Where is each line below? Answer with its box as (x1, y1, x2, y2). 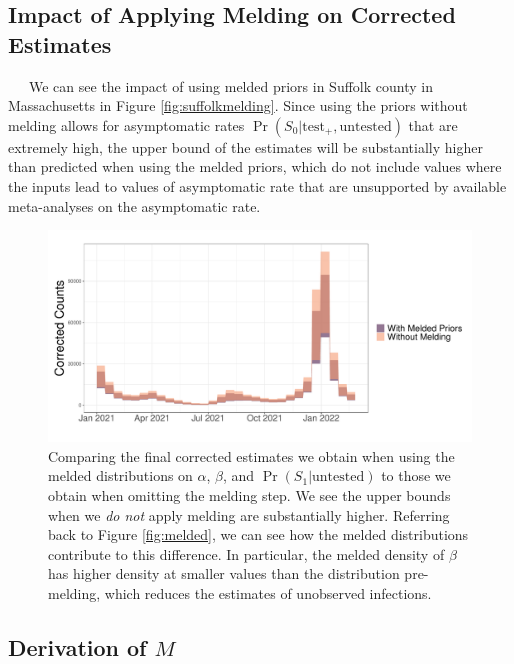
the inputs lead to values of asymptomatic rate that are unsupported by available (8, 175, 507, 196)
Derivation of (8, 631, 147, 662)
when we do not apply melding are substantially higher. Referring (48, 504, 450, 525)
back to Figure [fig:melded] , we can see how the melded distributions (48, 524, 469, 545)
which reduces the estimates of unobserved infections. (104, 582, 432, 603)
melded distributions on (48, 465, 193, 486)
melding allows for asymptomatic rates (8, 114, 245, 135)
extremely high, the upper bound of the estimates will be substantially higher (8, 136, 483, 157)
